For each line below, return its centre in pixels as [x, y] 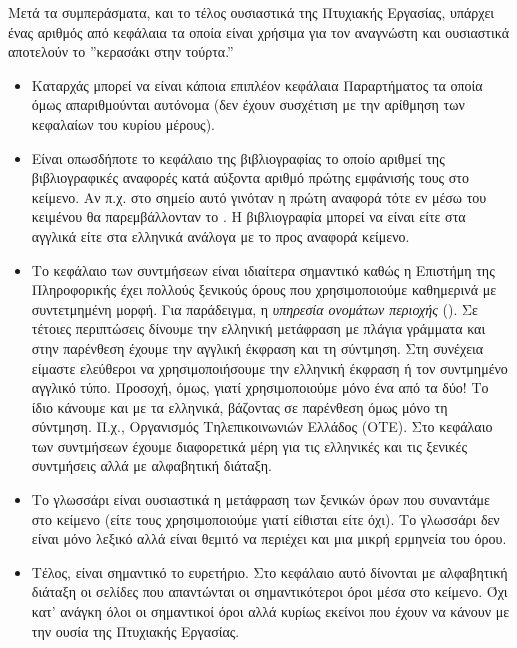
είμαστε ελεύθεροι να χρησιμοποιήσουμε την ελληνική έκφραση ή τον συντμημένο [269, 367]
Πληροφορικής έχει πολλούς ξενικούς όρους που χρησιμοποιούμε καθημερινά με [264, 289]
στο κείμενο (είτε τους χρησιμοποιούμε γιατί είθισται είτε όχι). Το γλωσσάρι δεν [265, 518]
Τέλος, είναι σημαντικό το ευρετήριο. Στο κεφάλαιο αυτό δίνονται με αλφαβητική [269, 571]
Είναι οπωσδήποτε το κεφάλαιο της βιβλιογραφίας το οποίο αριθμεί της [238, 157]
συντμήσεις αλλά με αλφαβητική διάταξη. [151, 465]
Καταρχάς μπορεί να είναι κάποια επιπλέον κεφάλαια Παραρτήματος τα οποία [257, 84]
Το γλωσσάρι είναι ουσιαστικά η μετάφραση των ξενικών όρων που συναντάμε [260, 499]
